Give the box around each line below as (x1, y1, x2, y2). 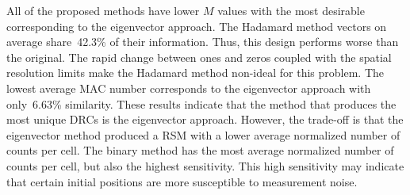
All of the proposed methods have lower (6, 2, 200, 18)
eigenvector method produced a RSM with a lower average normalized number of (6, 126, 400, 143)
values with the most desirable (217, 2, 365, 18)
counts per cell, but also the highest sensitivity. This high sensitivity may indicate (6, 157, 404, 174)
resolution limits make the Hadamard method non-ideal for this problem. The (6, 64, 385, 81)
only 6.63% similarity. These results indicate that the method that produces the (6, 95, 397, 112)
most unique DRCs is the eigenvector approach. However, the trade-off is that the (6, 111, 404, 128)
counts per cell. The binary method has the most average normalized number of (6, 142, 394, 159)
